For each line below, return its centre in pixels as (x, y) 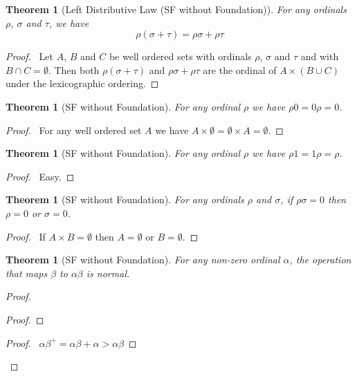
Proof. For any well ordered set (74, 130)
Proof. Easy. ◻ (40, 176)
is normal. (108, 273)
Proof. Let (29, 56)
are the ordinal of (240, 69)
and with (320, 56)
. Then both (74, 69)
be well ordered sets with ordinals (180, 56)
